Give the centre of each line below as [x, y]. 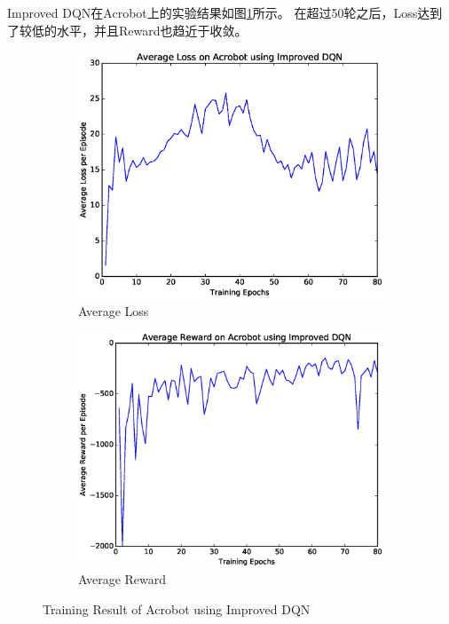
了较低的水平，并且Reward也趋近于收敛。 [127, 30]
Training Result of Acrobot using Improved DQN [177, 608]
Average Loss [114, 310]
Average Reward [122, 579]
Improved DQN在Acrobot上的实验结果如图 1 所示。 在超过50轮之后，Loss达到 [225, 12]
